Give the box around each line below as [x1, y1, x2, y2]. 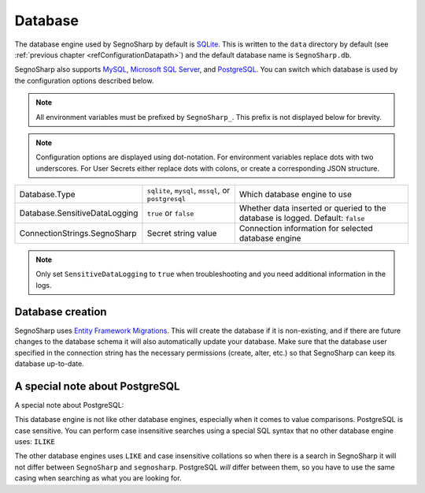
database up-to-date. [14, 359, 84, 368]
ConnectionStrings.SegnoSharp [19, 228, 137, 239]
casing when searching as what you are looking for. [14, 473, 182, 483]
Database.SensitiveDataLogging [19, 207, 139, 218]
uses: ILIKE [14, 437, 55, 446]
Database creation [14, 304, 107, 319]
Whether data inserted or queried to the [238, 203, 386, 214]
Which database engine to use [238, 189, 353, 200]
